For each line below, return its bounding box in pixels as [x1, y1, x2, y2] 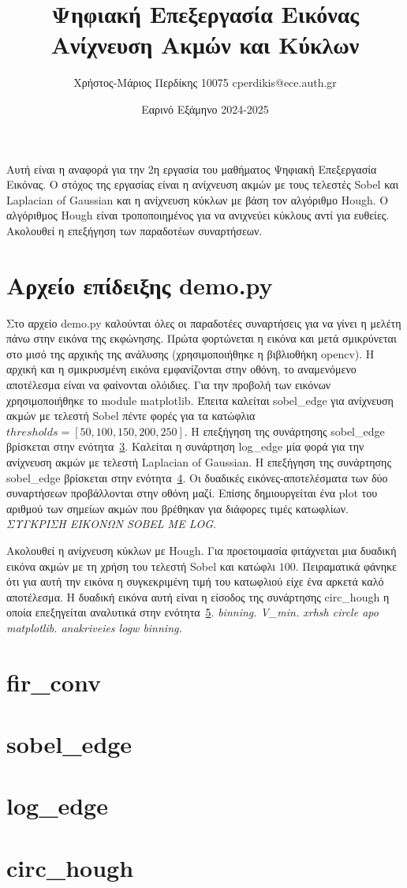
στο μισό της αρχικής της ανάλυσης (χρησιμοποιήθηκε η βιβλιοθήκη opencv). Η [6, 345, 375, 362]
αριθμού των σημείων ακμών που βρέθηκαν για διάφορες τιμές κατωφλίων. [6, 500, 349, 516]
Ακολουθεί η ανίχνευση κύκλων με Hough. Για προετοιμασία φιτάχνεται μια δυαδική [6, 541, 397, 558]
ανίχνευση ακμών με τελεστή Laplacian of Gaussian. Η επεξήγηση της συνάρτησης [6, 453, 391, 470]
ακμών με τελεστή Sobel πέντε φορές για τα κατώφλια [6, 407, 256, 424]
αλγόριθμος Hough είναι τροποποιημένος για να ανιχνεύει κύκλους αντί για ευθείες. [6, 207, 390, 223]
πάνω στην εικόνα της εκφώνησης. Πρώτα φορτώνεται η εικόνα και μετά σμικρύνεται [6, 330, 397, 347]
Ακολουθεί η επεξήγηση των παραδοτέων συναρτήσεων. [6, 222, 263, 238]
